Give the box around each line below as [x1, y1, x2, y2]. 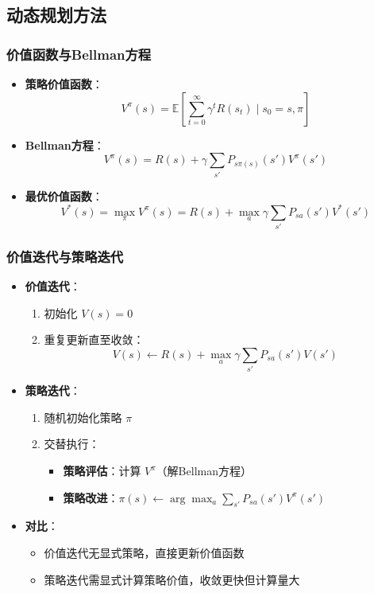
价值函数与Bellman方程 [6, 44, 152, 64]
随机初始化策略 [44, 408, 122, 425]
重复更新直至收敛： [44, 331, 145, 348]
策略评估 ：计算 [63, 462, 141, 479]
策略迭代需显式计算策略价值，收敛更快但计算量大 [44, 571, 300, 587]
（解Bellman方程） [156, 462, 252, 479]
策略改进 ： [63, 489, 119, 505]
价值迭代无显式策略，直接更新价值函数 [44, 544, 245, 561]
